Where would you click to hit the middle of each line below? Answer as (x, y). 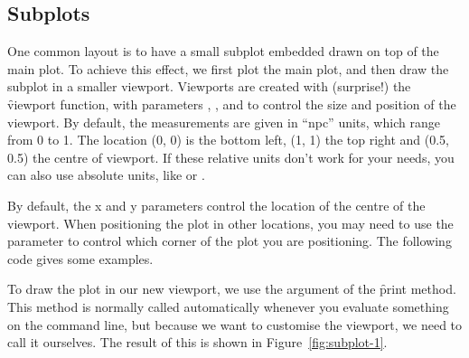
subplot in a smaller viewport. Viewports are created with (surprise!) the (209, 86)
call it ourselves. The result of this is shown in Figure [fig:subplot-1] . (197, 342)
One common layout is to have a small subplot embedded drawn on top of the (223, 51)
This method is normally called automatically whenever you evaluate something (228, 306)
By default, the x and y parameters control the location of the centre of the (216, 205)
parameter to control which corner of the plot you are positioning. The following (230, 241)
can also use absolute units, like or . (106, 175)
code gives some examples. (80, 258)
